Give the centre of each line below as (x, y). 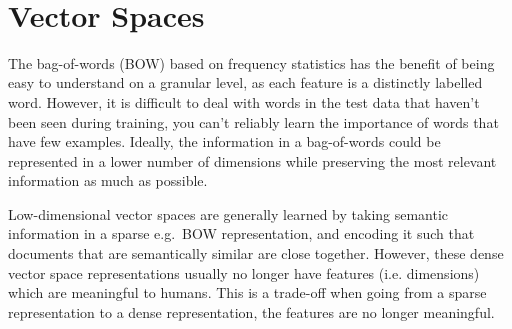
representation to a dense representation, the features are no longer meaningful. (251, 311)
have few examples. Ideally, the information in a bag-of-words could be (224, 141)
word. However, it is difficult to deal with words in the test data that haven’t (244, 101)
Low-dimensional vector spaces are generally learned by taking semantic (228, 213)
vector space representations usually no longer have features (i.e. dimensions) (244, 272)
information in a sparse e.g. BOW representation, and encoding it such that (241, 233)
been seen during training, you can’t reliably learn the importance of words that (253, 121)
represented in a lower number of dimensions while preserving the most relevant (252, 160)
